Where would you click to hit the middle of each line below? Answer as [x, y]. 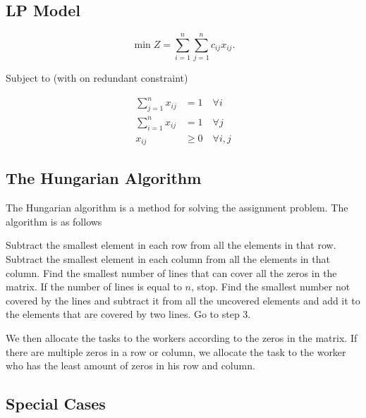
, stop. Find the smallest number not [270, 287]
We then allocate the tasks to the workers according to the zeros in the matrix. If [182, 338]
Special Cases [56, 404]
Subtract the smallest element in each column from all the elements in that [168, 259]
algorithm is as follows [54, 221]
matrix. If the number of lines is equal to [94, 287]
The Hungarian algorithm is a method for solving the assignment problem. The [177, 208]
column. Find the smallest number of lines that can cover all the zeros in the [171, 272]
